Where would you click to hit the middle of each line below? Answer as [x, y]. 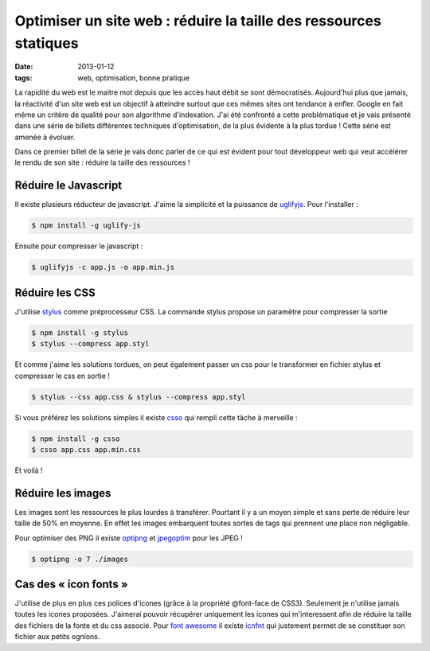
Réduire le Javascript [68, 186]
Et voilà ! [29, 470]
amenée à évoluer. [45, 137]
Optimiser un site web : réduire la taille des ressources [198, 21]
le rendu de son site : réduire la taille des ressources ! [102, 162]
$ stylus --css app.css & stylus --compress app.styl [139, 397]
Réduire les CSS [55, 292]
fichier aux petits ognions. [57, 637]
